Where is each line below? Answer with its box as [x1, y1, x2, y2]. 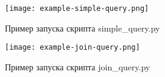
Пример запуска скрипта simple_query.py [5, 21, 160, 34]
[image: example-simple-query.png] [5, 4, 149, 13]
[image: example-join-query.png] [5, 43, 140, 52]
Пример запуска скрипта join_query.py [5, 60, 150, 73]
